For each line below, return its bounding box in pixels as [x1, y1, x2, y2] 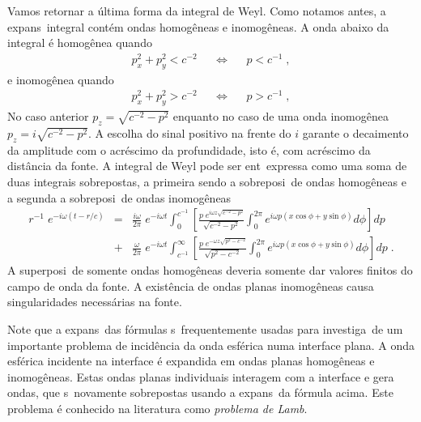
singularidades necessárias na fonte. [7, 293, 182, 310]
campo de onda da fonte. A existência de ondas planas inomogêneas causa [7, 277, 374, 294]
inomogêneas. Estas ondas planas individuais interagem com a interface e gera [7, 368, 394, 385]
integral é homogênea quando [7, 34, 152, 51]
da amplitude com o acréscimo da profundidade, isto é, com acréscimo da [7, 141, 371, 158]
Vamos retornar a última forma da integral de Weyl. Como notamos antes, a [7, 2, 386, 19]
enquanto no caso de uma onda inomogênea [172, 108, 389, 125]
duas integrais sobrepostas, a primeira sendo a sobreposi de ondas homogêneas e [7, 173, 406, 190]
